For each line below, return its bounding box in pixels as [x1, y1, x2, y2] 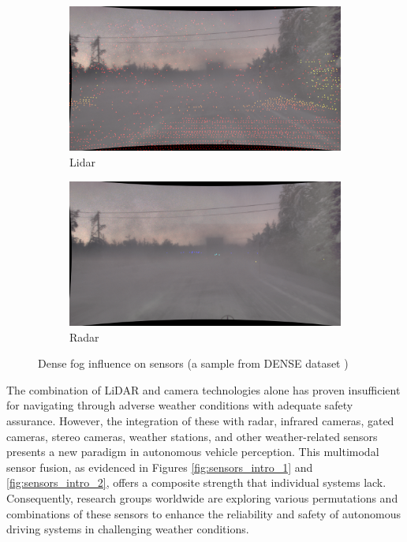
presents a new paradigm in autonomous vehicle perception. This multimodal [6, 443, 379, 460]
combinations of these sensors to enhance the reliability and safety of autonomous [6, 505, 401, 521]
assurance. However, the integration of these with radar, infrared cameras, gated [6, 413, 394, 428]
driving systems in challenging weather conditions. [6, 521, 249, 537]
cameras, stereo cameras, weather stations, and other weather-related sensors [6, 428, 378, 444]
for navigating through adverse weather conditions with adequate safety [6, 397, 353, 413]
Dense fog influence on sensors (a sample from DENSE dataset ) [38, 355, 349, 372]
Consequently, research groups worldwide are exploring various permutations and [6, 489, 398, 506]
